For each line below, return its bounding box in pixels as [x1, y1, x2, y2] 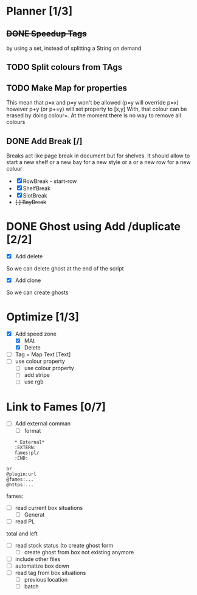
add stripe [24, 371, 50, 379]
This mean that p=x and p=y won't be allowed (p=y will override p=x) [6, 99, 179, 106]
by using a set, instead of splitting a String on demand [6, 44, 142, 52]
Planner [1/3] [6, 4, 73, 18]
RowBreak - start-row [22, 177, 77, 185]
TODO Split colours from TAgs [6, 62, 123, 72]
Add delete [15, 252, 43, 260]
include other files [15, 555, 61, 563]
